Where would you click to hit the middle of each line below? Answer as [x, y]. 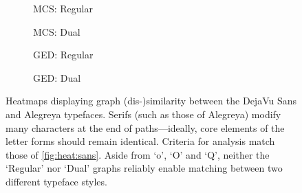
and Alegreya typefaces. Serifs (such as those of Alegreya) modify [143, 114]
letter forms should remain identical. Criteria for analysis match [140, 141]
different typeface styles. [56, 181]
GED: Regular [63, 55]
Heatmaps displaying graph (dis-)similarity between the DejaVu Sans [151, 101]
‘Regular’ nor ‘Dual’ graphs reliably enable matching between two [144, 168]
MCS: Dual [57, 31]
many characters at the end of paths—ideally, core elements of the [145, 127]
